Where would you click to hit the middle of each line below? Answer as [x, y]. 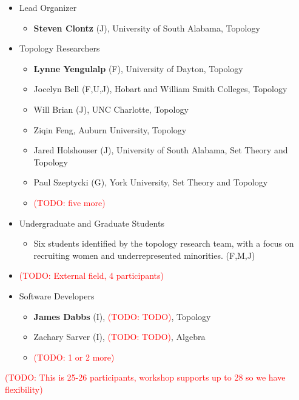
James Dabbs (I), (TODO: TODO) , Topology [122, 316]
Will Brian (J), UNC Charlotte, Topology [111, 109]
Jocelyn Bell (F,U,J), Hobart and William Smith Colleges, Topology [160, 89]
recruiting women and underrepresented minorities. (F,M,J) [144, 255]
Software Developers [57, 295]
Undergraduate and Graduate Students [92, 223]
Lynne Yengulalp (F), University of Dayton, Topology [138, 68]
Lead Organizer [48, 7]
